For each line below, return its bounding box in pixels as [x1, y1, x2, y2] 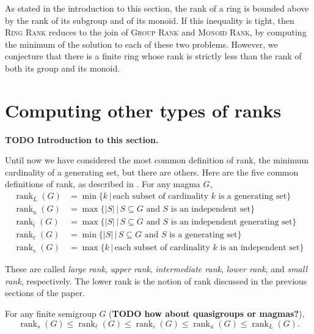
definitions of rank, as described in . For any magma [5, 177, 200, 190]
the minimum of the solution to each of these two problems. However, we [5, 37, 278, 50]
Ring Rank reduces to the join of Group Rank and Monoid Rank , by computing [5, 26, 307, 39]
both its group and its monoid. [5, 61, 120, 74]
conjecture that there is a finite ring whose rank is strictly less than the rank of [5, 50, 302, 62]
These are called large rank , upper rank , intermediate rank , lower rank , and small [5, 262, 307, 275]
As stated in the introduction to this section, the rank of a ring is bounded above [5, 2, 309, 14]
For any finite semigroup [5, 307, 97, 319]
